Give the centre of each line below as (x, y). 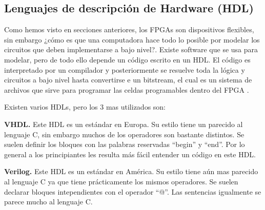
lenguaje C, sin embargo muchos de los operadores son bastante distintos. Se (124, 134)
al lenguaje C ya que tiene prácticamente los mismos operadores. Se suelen (121, 181)
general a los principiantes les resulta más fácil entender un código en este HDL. (130, 154)
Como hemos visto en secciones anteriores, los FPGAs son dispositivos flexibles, (129, 29)
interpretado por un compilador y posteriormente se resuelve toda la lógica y (125, 69)
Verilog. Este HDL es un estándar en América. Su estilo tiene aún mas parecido (131, 171)
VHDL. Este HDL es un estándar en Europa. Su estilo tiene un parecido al (124, 124)
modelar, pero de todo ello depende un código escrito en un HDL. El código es (127, 59)
